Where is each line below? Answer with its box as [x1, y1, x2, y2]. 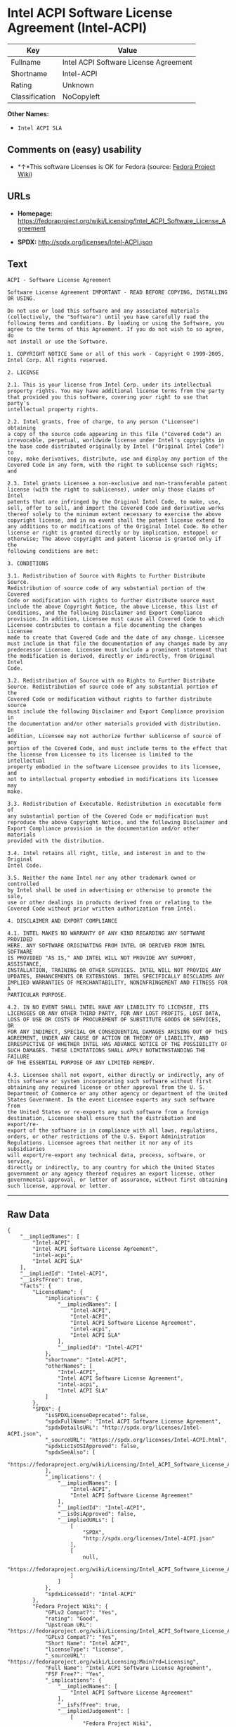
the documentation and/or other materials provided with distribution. [7, 721, 221, 728]
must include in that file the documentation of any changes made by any [7, 640, 228, 647]
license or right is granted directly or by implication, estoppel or [7, 530, 218, 537]
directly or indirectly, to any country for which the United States [7, 1164, 216, 1171]
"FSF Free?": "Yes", [44, 1671, 105, 1678]
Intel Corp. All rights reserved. [7, 357, 109, 364]
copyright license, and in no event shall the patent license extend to [7, 517, 225, 524]
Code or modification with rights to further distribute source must [7, 597, 216, 604]
